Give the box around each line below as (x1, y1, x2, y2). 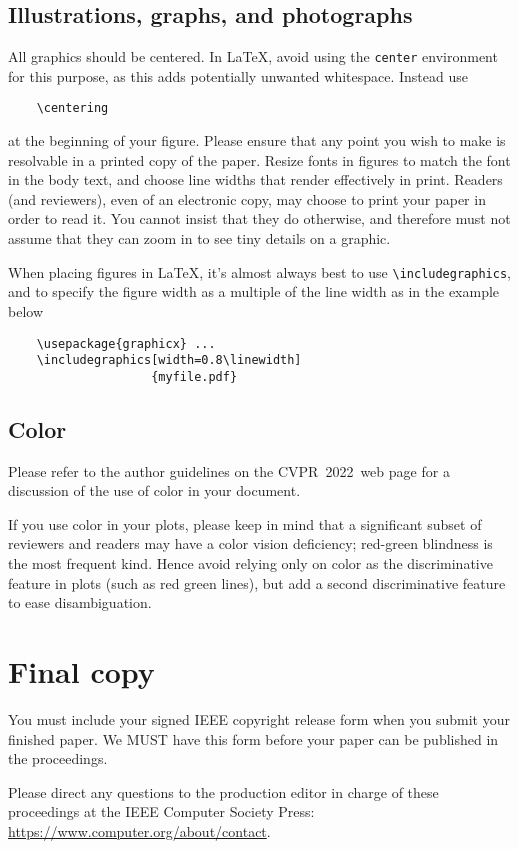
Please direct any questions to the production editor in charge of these (8, 781, 439, 802)
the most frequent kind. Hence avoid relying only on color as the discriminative (8, 553, 493, 574)
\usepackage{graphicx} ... (36, 336, 216, 351)
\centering (36, 101, 109, 116)
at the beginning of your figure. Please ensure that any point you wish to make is (8, 130, 506, 151)
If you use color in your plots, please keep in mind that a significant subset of (8, 513, 482, 534)
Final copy (8, 651, 155, 692)
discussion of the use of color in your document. (8, 480, 301, 501)
